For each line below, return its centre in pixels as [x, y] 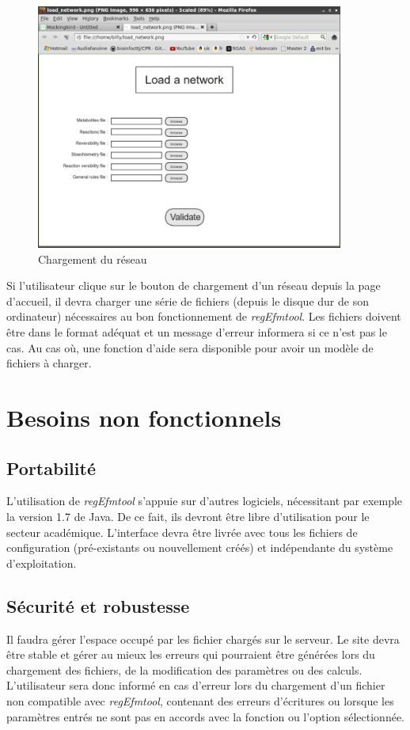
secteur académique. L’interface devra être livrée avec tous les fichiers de [182, 532]
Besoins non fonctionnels [144, 418]
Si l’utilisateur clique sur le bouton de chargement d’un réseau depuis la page [194, 285]
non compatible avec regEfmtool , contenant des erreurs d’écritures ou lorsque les [200, 700]
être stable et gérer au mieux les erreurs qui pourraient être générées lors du [191, 654]
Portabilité [51, 468]
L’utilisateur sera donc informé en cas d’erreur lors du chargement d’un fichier [196, 685]
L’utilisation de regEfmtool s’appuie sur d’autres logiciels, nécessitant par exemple [205, 501]
